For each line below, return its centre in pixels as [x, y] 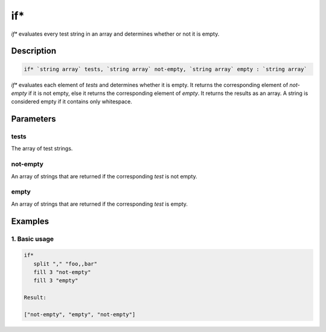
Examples [30, 221]
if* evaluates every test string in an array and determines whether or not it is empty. [115, 34]
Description [34, 51]
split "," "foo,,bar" [66, 264]
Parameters [34, 119]
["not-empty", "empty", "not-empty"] [80, 315]
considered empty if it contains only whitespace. [72, 102]
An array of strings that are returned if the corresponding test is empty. [100, 204]
